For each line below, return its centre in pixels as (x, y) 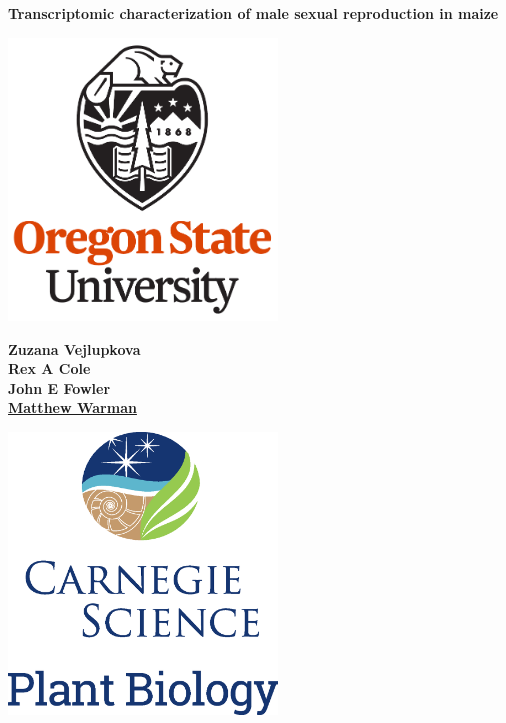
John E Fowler (59, 387)
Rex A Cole (49, 368)
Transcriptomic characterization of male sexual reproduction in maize (253, 13)
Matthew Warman (72, 407)
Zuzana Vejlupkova (74, 348)
